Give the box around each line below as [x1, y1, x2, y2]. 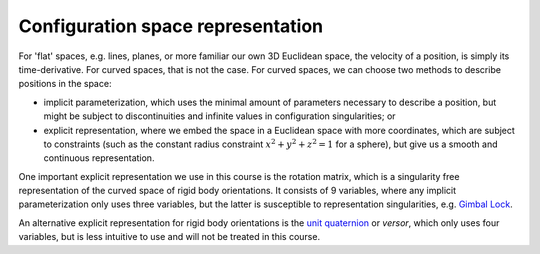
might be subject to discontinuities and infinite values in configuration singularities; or [43, 110, 396, 122]
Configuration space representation [18, 15, 324, 37]
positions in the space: [18, 78, 112, 90]
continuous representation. [43, 152, 155, 164]
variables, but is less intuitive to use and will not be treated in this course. [18, 231, 320, 243]
